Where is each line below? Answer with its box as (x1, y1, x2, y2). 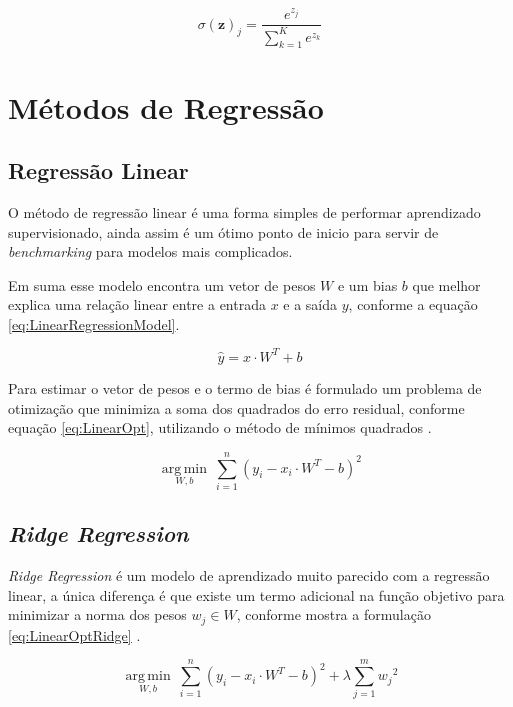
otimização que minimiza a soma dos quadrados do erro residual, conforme (8, 397, 465, 418)
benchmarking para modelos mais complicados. (8, 241, 293, 262)
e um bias (337, 274, 398, 295)
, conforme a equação (348, 294, 478, 315)
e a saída (283, 294, 338, 315)
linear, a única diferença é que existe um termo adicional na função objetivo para (8, 584, 505, 605)
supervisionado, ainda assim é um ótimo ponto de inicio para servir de (8, 221, 439, 242)
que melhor (412, 274, 481, 295)
